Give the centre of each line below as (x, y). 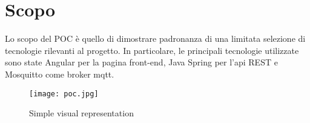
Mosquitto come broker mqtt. (60, 74)
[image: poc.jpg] (64, 94)
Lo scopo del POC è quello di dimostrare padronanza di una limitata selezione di (155, 38)
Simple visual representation (81, 113)
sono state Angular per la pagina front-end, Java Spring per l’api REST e (141, 62)
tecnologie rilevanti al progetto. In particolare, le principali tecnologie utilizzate (152, 50)
